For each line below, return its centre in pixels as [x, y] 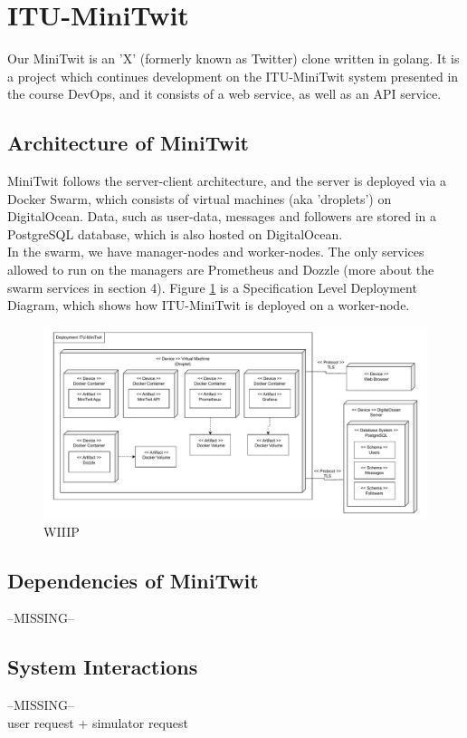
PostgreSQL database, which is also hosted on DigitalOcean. [175, 233]
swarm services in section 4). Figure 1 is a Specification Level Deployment [212, 287]
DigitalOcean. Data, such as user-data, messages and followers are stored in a [222, 216]
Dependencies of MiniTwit [133, 580]
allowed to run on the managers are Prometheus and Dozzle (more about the [221, 270]
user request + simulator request [98, 722]
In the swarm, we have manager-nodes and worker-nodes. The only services [216, 252]
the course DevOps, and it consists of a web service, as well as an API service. [224, 94]
